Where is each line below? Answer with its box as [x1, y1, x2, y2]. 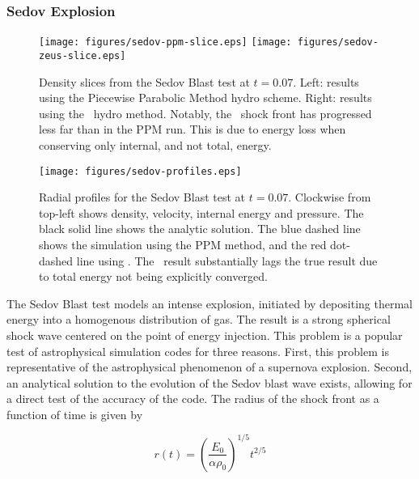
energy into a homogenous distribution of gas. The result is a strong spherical [6, 311, 391, 328]
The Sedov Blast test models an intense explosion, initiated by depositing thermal [6, 295, 413, 312]
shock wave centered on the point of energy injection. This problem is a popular [6, 326, 403, 343]
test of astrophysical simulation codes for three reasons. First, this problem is [6, 342, 389, 359]
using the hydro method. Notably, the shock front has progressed [39, 104, 372, 121]
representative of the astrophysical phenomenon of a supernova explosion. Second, [6, 358, 413, 375]
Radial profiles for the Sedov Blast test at [39, 189, 246, 206]
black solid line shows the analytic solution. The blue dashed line [39, 220, 361, 237]
